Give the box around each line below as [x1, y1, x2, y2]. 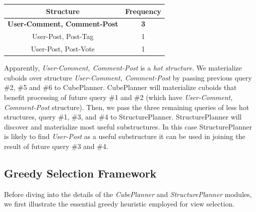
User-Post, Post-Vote [31, 43, 95, 54]
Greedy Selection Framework [4, 165, 157, 180]
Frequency [125, 5, 162, 16]
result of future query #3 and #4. [4, 140, 108, 151]
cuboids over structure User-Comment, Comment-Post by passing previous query [4, 72, 252, 82]
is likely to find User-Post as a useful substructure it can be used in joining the [4, 131, 246, 141]
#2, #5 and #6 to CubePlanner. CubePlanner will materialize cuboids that [4, 82, 237, 92]
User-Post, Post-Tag [32, 31, 94, 41]
